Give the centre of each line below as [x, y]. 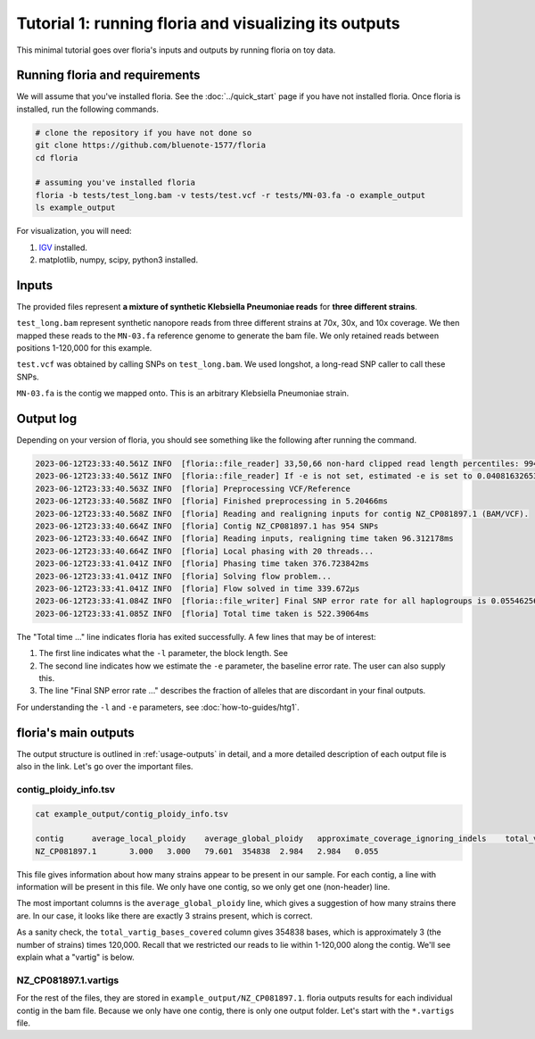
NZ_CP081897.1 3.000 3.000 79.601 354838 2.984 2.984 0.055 [207, 851]
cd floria [57, 158]
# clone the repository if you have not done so [144, 133]
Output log [47, 419]
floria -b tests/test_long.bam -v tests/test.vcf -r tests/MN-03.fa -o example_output [230, 195]
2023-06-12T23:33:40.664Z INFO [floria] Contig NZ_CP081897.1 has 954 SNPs [207, 526]
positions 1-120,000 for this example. [84, 348]
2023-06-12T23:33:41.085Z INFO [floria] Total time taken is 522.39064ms [202, 613]
